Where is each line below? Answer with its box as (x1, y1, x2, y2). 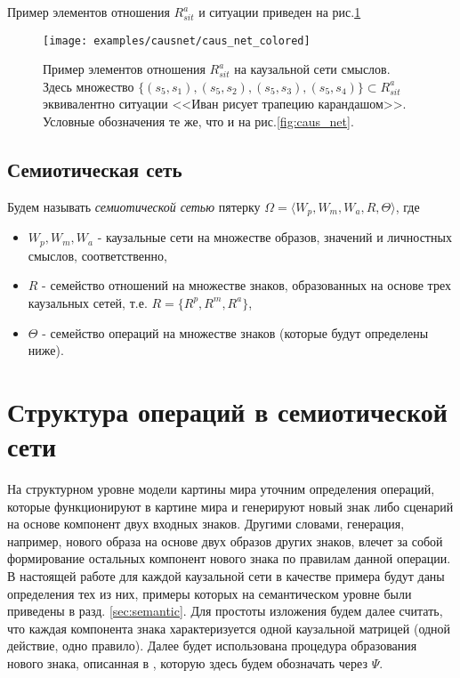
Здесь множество (43, 77, 134, 95)
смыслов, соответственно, (28, 246, 167, 264)
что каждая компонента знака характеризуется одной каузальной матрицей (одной (7, 618, 451, 637)
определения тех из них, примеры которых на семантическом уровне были (7, 584, 412, 602)
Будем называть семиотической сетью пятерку (7, 197, 261, 215)
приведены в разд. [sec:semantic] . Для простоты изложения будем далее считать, (7, 601, 443, 620)
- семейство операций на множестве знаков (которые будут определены (42, 323, 429, 342)
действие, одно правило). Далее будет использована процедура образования (7, 636, 417, 655)
